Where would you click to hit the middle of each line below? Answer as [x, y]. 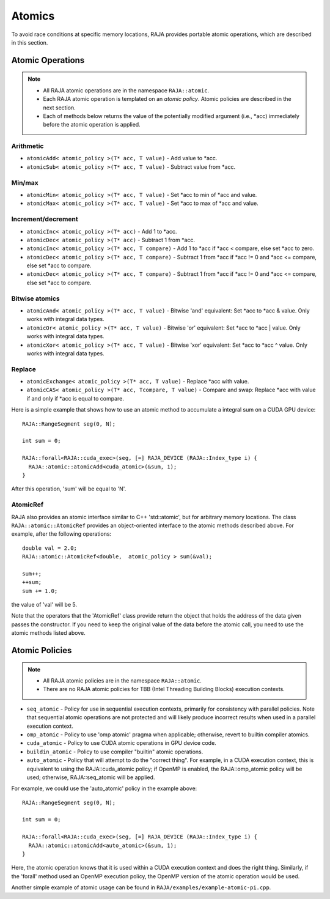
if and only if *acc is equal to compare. [75, 398]
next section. [59, 108]
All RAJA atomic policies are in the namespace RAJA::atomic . [122, 681]
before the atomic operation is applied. [92, 125]
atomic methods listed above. [48, 633]
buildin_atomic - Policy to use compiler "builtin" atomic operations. [115, 752]
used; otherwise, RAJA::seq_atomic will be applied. [91, 777]
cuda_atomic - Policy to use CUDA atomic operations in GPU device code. [121, 743]
